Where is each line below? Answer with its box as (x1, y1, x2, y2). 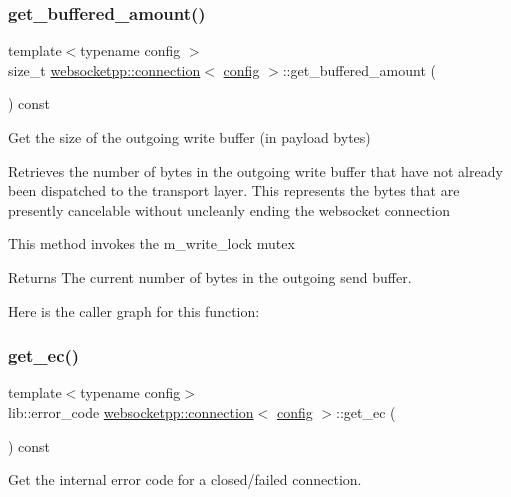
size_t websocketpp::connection (8, 59, 201, 80)
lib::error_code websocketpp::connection (8, 401, 254, 422)
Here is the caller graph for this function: (8, 300, 260, 321)
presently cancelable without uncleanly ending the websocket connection (8, 199, 450, 220)
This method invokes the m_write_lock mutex (8, 233, 295, 254)
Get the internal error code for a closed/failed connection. (8, 469, 362, 490)
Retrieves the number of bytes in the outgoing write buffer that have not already (8, 160, 503, 181)
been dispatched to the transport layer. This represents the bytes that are (8, 180, 460, 201)
